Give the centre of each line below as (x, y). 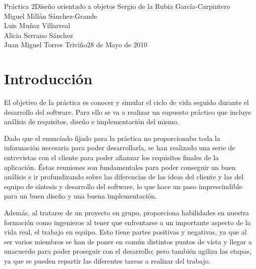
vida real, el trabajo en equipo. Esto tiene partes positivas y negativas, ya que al (126, 232)
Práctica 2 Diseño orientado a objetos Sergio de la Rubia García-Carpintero (117, 6)
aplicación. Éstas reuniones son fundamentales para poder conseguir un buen (120, 167)
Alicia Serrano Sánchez (39, 35)
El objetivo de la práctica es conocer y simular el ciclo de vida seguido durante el (127, 102)
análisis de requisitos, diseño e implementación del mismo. (92, 121)
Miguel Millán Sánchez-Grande (51, 16)
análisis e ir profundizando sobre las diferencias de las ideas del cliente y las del (124, 177)
